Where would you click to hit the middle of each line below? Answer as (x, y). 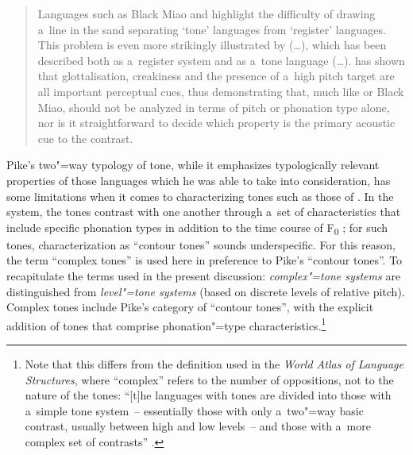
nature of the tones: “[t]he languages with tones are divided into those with (208, 395)
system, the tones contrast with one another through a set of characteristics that (204, 212)
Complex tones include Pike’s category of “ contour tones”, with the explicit (190, 307)
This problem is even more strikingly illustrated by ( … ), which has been (212, 45)
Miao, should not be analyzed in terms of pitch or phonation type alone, (214, 107)
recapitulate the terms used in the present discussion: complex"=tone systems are (204, 276)
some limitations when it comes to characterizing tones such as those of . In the (200, 196)
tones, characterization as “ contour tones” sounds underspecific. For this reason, (201, 244)
